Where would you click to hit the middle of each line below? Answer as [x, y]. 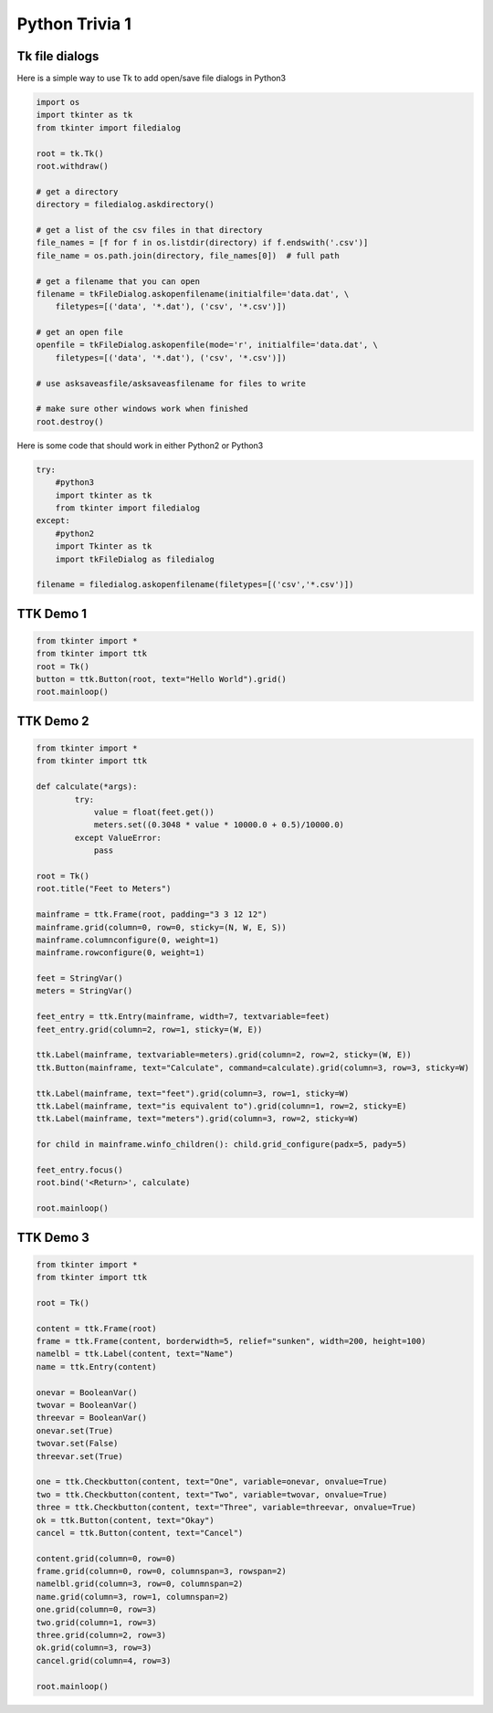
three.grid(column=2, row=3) [101, 1635]
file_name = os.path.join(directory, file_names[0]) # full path [188, 255]
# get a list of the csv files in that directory [149, 230]
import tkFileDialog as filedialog [135, 559]
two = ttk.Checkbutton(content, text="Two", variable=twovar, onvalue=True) [212, 1494]
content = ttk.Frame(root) [96, 1328]
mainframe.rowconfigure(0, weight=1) [121, 953]
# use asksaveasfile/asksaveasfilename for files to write [171, 383]
